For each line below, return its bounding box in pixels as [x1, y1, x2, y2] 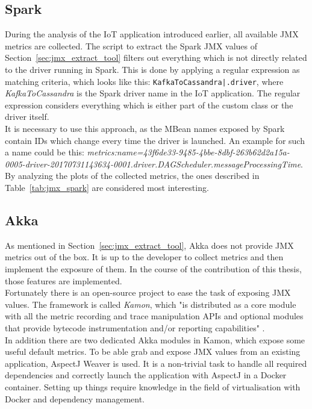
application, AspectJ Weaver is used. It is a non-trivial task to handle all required [5, 357, 307, 369]
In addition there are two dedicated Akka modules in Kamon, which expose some [5, 333, 305, 346]
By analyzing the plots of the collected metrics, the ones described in [5, 169, 260, 182]
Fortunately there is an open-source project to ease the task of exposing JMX [5, 286, 291, 299]
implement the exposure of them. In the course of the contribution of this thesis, [5, 262, 302, 275]
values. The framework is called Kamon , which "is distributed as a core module [5, 298, 296, 310]
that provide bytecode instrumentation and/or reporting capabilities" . [5, 321, 265, 334]
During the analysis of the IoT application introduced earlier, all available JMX [5, 28, 299, 40]
